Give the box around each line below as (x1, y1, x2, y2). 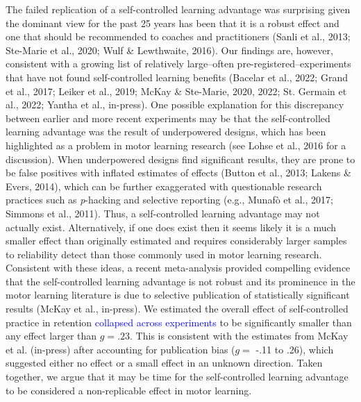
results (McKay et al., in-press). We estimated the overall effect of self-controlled (6, 301, 349, 316)
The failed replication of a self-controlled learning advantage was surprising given (6, 2, 351, 16)
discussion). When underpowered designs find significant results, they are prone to (6, 151, 355, 166)
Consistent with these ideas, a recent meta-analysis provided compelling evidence (6, 260, 351, 275)
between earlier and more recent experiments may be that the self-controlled (6, 110, 330, 125)
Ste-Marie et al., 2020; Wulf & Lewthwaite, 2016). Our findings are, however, (6, 42, 333, 57)
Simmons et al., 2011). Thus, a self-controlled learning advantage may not (6, 206, 320, 220)
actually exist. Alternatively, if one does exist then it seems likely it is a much (6, 219, 337, 234)
